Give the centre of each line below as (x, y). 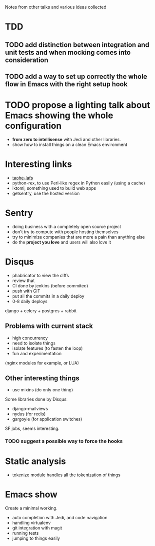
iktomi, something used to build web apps (54, 188)
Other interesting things (42, 378)
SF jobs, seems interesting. (32, 428)
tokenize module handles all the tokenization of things (66, 475)
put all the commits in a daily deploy (48, 296)
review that (23, 281)
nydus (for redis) (29, 414)
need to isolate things (34, 343)
